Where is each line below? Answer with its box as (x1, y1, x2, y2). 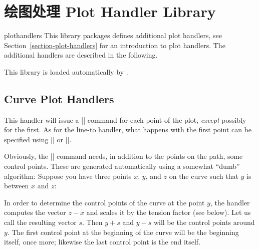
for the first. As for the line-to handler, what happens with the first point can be (4, 124, 252, 135)
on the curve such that (169, 170, 238, 181)
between (4, 180, 29, 191)
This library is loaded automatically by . (4, 66, 128, 77)
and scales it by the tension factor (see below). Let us (86, 207, 251, 217)
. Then (82, 217, 103, 227)
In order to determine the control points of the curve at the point (4, 197, 205, 207)
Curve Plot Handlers (4, 91, 114, 106)
